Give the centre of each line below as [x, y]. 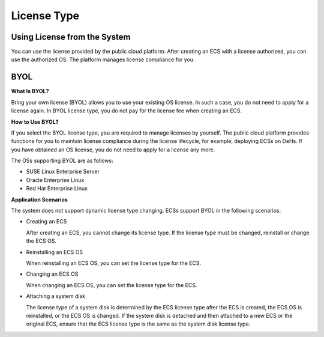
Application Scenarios [40, 199]
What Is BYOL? [30, 91]
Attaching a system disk [56, 296]
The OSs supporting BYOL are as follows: [62, 161]
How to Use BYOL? [35, 122]
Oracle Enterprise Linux [55, 180]
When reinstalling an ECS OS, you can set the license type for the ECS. [113, 263]
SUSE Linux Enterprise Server [63, 172]
